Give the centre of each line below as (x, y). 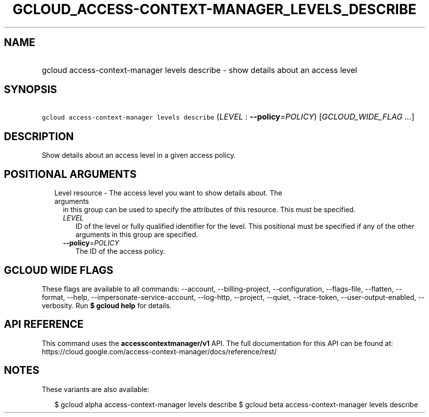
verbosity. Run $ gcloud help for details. (107, 305)
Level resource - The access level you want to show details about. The (168, 193)
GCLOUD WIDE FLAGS (59, 270)
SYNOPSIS (31, 90)
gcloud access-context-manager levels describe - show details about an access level (200, 70)
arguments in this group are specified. (137, 235)
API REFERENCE (44, 324)
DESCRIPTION (39, 136)
